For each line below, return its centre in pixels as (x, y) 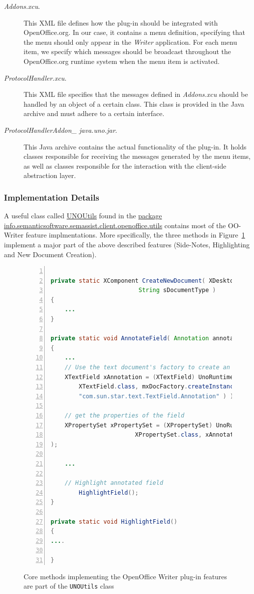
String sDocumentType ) (177, 290)
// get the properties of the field (125, 416)
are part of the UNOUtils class (69, 586)
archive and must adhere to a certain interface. (94, 113)
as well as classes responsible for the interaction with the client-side (125, 165)
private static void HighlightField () (114, 521)
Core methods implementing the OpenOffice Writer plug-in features (126, 576)
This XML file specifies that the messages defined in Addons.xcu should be (136, 94)
